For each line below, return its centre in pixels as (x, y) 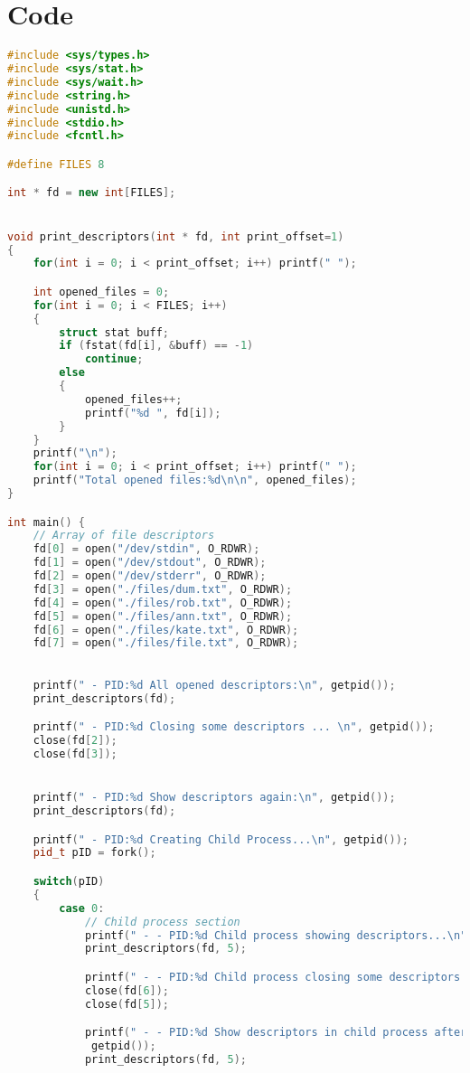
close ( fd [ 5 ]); (127, 1004)
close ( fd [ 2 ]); (75, 741)
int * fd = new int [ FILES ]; (92, 193)
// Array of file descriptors (124, 536)
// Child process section (162, 922)
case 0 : (82, 908)
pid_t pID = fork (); (94, 853)
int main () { (46, 522)
